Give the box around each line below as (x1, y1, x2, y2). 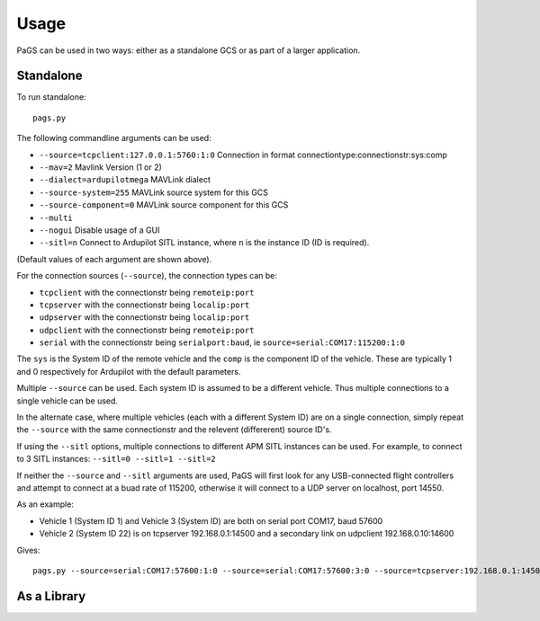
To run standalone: (16, 92, 86, 102)
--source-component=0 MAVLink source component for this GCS (39, 200, 289, 210)
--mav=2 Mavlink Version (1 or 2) (39, 162, 162, 173)
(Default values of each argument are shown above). (16, 253, 212, 264)
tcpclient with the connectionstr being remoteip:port (39, 287, 255, 297)
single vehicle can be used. (16, 395, 119, 406)
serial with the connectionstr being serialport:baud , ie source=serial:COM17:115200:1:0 (39, 337, 405, 348)
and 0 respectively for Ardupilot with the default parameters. (16, 366, 241, 377)
